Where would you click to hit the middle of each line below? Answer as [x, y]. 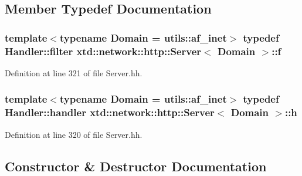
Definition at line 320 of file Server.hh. [74, 134]
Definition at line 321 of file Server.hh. [74, 72]
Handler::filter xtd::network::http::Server [103, 51]
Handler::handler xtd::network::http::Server [110, 112]
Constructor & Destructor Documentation [136, 166]
